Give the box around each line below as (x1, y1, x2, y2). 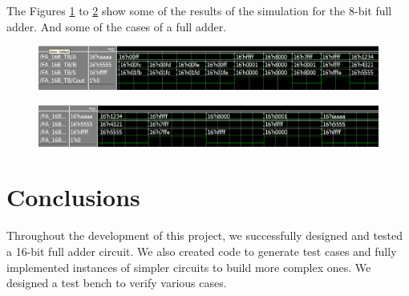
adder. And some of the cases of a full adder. (6, 18, 227, 34)
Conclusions (6, 180, 140, 213)
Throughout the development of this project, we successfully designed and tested (6, 227, 403, 244)
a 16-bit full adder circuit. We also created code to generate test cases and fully (6, 242, 397, 259)
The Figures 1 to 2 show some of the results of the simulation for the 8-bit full (6, 2, 392, 18)
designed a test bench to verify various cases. (6, 274, 227, 291)
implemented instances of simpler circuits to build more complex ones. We (6, 258, 371, 275)
